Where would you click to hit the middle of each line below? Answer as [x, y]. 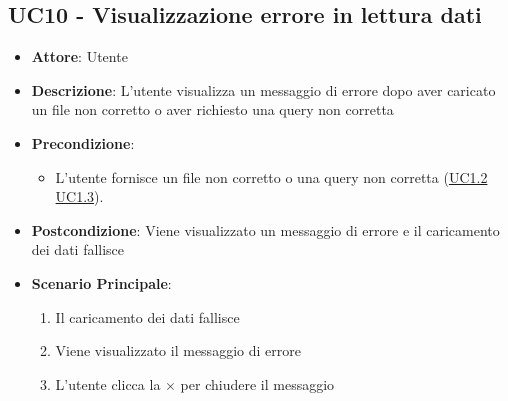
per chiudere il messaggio [257, 383]
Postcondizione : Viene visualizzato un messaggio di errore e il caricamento [265, 229]
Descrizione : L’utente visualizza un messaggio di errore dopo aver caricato [263, 89]
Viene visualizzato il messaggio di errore [178, 350]
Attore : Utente [79, 56]
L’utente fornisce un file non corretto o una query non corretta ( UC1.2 [271, 176]
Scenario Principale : [101, 282]
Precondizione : [83, 142]
